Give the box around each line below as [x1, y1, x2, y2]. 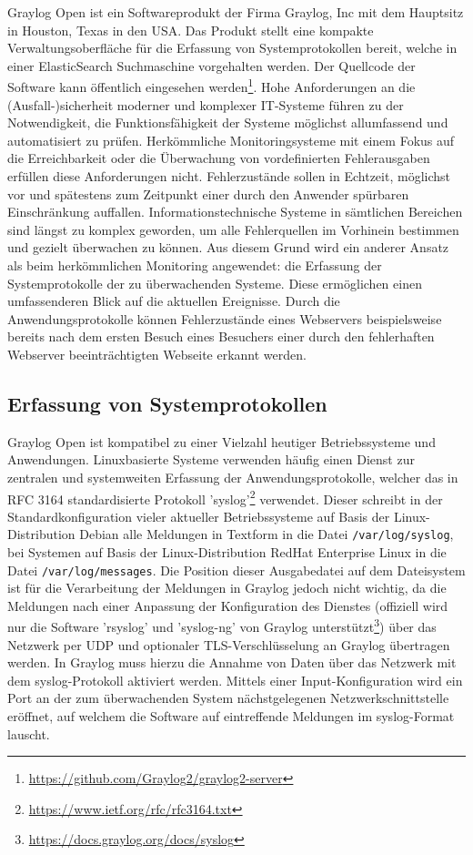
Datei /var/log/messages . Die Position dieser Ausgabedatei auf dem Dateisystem [7, 560, 466, 579]
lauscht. [7, 724, 50, 743]
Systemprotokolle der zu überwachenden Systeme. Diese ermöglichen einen [7, 273, 422, 292]
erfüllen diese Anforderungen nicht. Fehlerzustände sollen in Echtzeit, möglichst [7, 167, 450, 185]
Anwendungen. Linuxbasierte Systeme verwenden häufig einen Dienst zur [7, 450, 415, 469]
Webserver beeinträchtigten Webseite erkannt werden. [7, 344, 307, 363]
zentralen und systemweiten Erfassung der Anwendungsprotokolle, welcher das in [7, 467, 458, 486]
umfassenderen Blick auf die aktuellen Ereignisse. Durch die [7, 291, 340, 310]
